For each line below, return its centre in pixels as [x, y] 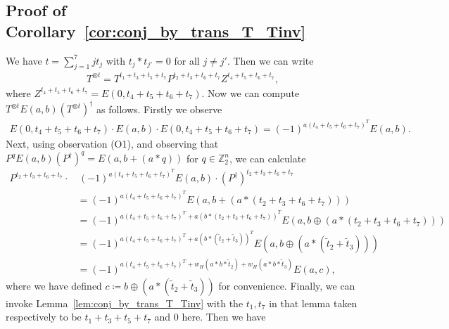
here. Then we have [224, 317]
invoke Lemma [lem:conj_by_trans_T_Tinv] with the [125, 303]
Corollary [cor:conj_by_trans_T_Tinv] [156, 31]
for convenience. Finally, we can [287, 285]
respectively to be [44, 317]
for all [187, 60]
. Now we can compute [251, 92]
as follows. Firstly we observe [159, 109]
